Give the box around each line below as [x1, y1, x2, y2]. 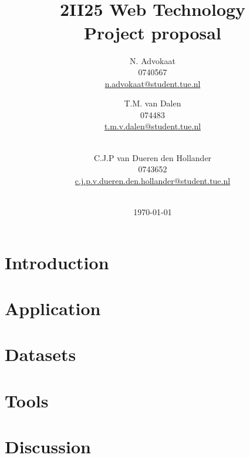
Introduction [5, 250, 109, 274]
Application [5, 296, 101, 320]
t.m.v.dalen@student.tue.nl [104, 120, 201, 132]
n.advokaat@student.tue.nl [104, 77, 201, 89]
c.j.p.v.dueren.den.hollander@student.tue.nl [75, 174, 231, 186]
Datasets [5, 342, 76, 366]
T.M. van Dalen [124, 97, 181, 109]
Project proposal [84, 20, 221, 44]
